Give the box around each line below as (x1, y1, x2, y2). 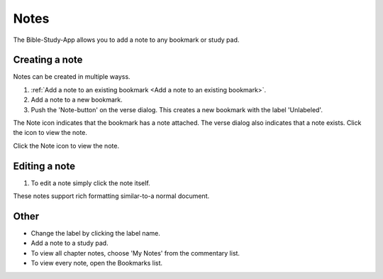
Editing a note (13, 160, 76, 172)
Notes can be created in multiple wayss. (13, 72, 131, 81)
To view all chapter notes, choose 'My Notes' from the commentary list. (30, 248, 240, 257)
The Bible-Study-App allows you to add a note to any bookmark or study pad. (13, 35, 240, 44)
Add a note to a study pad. (30, 239, 109, 248)
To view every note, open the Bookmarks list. (30, 259, 163, 268)
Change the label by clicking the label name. (30, 229, 161, 237)
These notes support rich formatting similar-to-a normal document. (13, 192, 209, 200)
